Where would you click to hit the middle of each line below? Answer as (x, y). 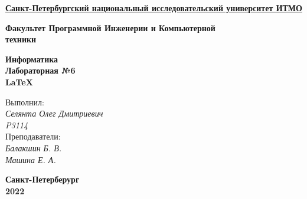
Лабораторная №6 (40, 70)
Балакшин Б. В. (34, 147)
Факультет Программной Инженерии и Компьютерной (110, 27)
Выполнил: (25, 102)
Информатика (32, 59)
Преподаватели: (33, 136)
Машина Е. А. (31, 159)
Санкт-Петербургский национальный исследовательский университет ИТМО (154, 8)
